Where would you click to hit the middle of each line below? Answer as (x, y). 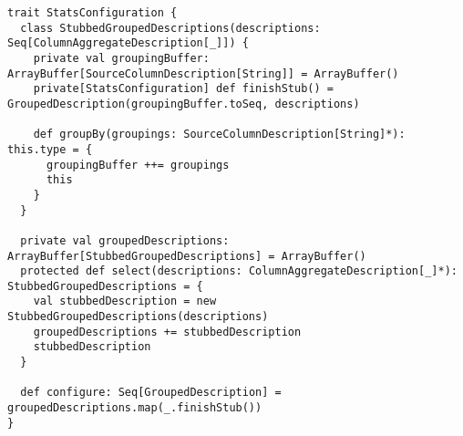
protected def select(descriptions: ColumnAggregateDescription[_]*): (239, 271)
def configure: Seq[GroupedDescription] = (151, 393)
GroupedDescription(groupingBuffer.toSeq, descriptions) (184, 104)
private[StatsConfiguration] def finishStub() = (183, 89)
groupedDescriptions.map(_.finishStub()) (135, 408)
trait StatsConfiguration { (93, 13)
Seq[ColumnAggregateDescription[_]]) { (128, 43)
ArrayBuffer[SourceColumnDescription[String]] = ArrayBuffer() (203, 73)
